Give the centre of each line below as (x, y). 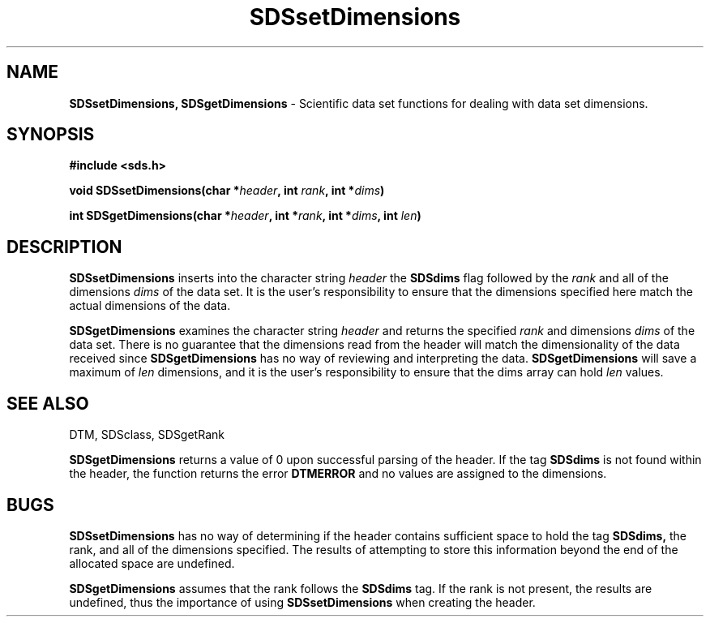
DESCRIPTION (64, 247)
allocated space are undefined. (152, 563)
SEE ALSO (48, 403)
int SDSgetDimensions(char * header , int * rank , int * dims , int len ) (245, 216)
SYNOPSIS (51, 135)
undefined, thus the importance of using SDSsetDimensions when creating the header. (302, 602)
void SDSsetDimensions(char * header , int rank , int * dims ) (227, 191)
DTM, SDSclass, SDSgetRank (147, 435)
